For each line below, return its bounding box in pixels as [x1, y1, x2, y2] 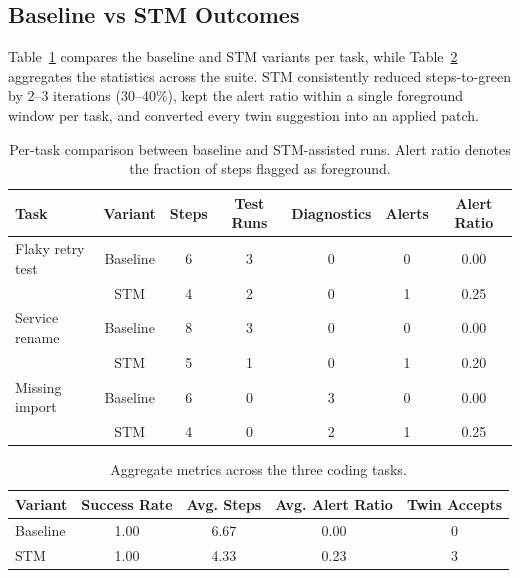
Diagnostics [291, 202, 372, 223]
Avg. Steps [186, 493, 262, 514]
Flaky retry [15, 238, 85, 259]
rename [15, 327, 60, 348]
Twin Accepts [406, 493, 503, 514]
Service [15, 307, 59, 328]
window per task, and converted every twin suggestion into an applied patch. [8, 104, 479, 125]
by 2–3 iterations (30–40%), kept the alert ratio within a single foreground [8, 85, 463, 106]
